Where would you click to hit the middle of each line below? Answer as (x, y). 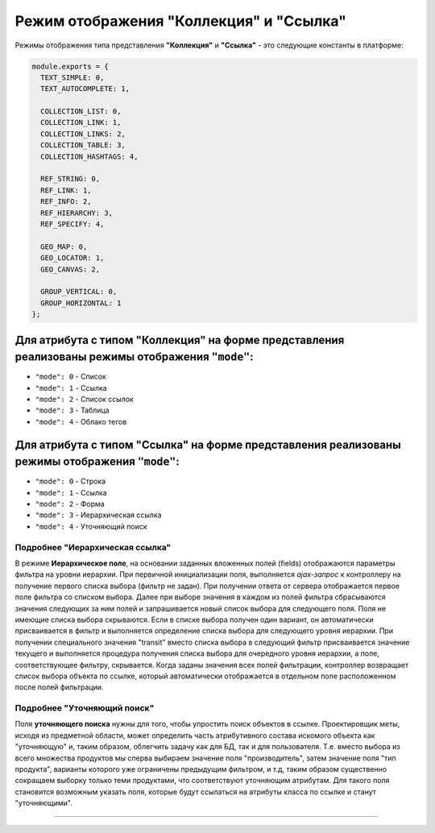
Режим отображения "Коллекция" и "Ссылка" (180, 21)
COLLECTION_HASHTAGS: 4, (89, 156)
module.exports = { (70, 66)
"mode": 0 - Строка (70, 481)
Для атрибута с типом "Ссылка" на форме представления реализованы (208, 444)
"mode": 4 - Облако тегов (81, 421)
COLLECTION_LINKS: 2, (83, 134)
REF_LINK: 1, (66, 190)
